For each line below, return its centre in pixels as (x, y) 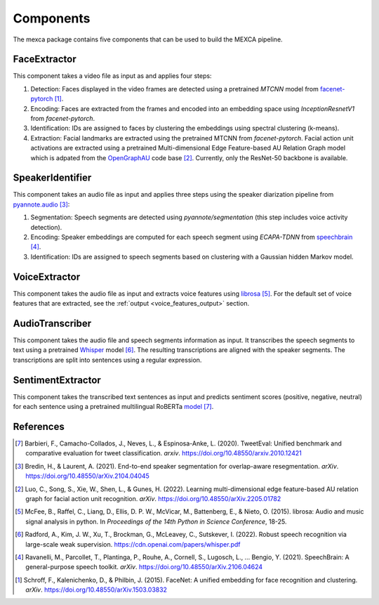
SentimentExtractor (57, 380)
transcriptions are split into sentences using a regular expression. (107, 360)
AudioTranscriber (52, 323)
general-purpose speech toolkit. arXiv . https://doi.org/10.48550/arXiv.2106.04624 (144, 567)
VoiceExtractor (47, 277)
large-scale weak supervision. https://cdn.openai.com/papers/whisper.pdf (133, 544)
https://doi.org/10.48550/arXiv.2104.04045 (88, 476)
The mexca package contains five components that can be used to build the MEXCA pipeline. (148, 39)
